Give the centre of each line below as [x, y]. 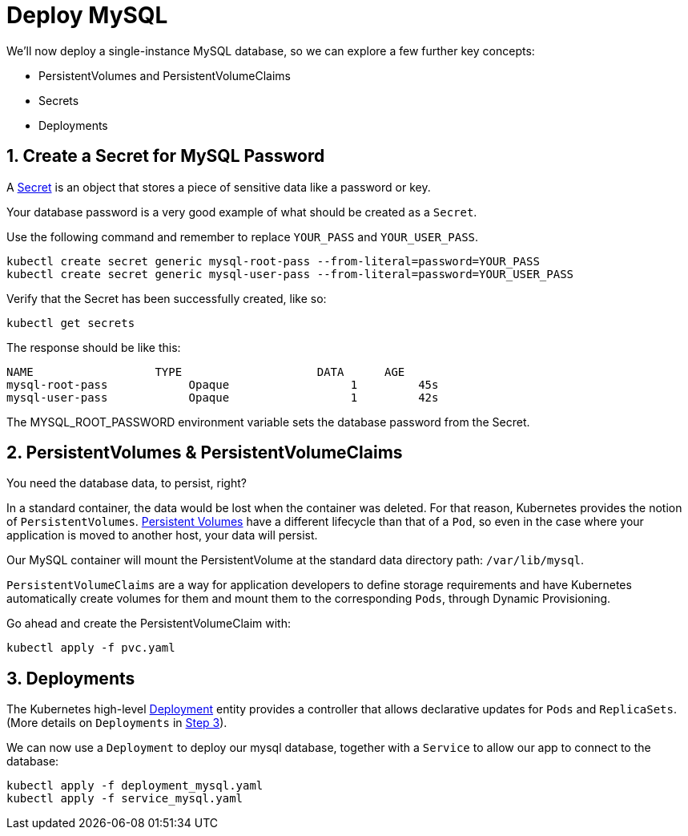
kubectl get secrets [71, 323]
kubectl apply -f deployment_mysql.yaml [135, 786]
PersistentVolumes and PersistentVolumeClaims [165, 75]
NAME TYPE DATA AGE [206, 372]
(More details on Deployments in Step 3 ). [117, 723]
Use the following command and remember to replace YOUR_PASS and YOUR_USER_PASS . [243, 236]
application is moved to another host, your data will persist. [162, 535]
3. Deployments [71, 678]
